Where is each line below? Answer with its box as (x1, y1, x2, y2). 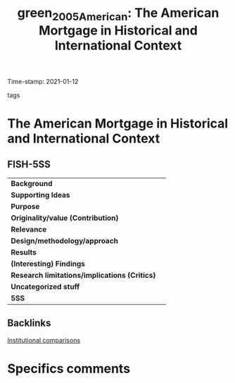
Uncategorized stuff (11, 281, 80, 291)
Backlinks (7, 317, 51, 329)
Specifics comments (7, 360, 131, 377)
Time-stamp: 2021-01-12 (7, 77, 79, 85)
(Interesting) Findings (11, 259, 86, 269)
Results (11, 247, 37, 257)
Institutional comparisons (7, 336, 81, 344)
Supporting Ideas (11, 190, 70, 200)
